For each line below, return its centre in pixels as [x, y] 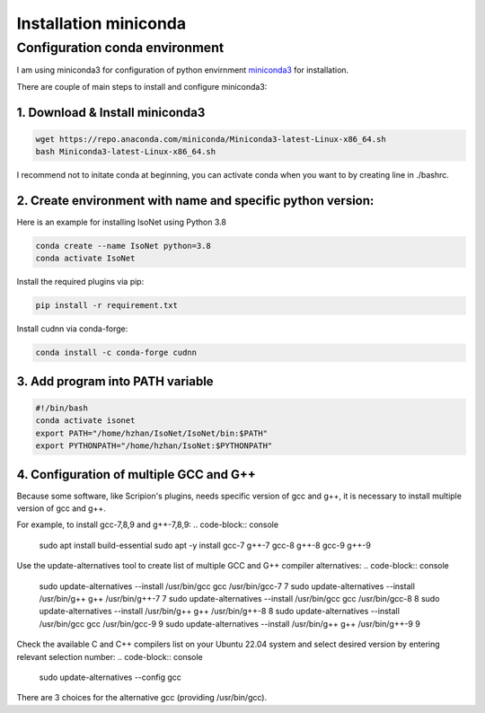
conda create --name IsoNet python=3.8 [123, 246]
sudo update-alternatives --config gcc [110, 677]
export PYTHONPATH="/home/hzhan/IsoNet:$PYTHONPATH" [154, 446]
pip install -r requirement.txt [107, 306]
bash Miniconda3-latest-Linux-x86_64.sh [125, 152]
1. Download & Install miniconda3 [111, 112]
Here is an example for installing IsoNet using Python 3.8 [121, 222]
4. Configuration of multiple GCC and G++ [136, 475]
